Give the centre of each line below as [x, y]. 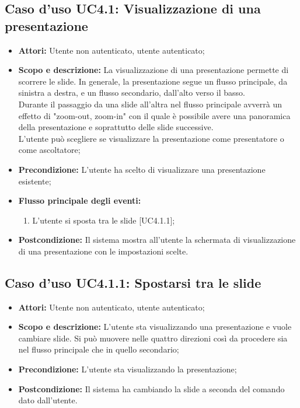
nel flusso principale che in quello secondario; [99, 349]
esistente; [35, 181]
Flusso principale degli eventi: [80, 200]
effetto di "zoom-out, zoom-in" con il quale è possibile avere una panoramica [154, 115]
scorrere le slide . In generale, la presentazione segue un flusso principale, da [153, 81]
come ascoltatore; [49, 150]
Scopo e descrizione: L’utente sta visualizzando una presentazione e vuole [155, 327]
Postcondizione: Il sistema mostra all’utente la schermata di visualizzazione [157, 240]
